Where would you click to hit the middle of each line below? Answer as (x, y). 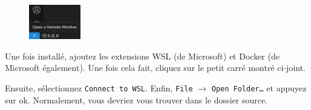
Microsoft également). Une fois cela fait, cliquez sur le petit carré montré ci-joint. (155, 68)
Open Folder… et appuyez (259, 87)
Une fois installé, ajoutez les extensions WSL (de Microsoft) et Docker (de (142, 56)
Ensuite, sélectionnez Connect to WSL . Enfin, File (99, 87)
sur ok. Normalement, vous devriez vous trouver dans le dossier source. (136, 99)
